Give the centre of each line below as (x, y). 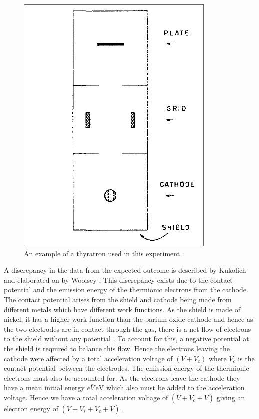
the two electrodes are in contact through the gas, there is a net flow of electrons (128, 329)
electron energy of (31, 408)
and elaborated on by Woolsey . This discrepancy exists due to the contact (118, 279)
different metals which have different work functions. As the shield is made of (122, 309)
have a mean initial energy (44, 388)
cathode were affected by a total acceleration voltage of (88, 358)
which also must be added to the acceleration (175, 388)
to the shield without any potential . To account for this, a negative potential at (127, 339)
